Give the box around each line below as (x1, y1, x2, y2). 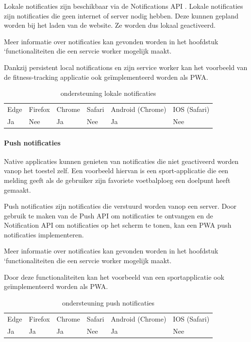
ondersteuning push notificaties (62, 297, 155, 307)
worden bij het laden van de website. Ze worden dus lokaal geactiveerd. (4, 20, 216, 30)
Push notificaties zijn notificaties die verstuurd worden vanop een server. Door (4, 201, 236, 211)
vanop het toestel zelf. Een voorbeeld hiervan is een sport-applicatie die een (4, 165, 229, 176)
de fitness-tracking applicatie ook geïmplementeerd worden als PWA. (4, 72, 208, 82)
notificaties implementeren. (4, 229, 84, 239)
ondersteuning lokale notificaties (60, 88, 156, 98)
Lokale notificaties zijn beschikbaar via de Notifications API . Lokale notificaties (4, 1, 243, 11)
